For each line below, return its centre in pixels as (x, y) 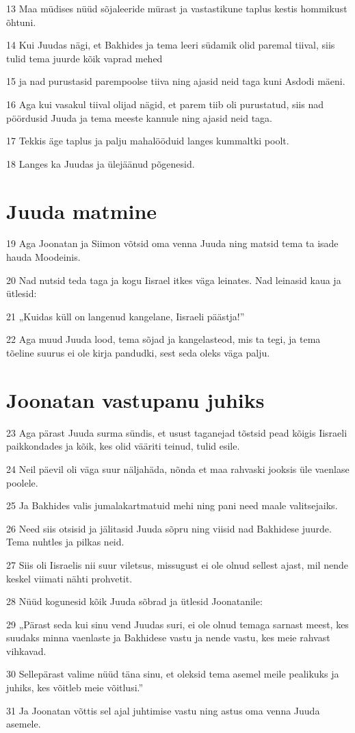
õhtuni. (21, 22)
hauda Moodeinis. (43, 257)
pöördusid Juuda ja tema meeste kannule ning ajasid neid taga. (140, 117)
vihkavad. (26, 651)
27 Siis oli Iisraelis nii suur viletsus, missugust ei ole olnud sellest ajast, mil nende (177, 564)
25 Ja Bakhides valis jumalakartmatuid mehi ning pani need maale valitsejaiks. (172, 505)
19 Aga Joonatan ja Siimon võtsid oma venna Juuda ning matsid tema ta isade (172, 243)
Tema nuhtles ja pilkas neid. (65, 542)
